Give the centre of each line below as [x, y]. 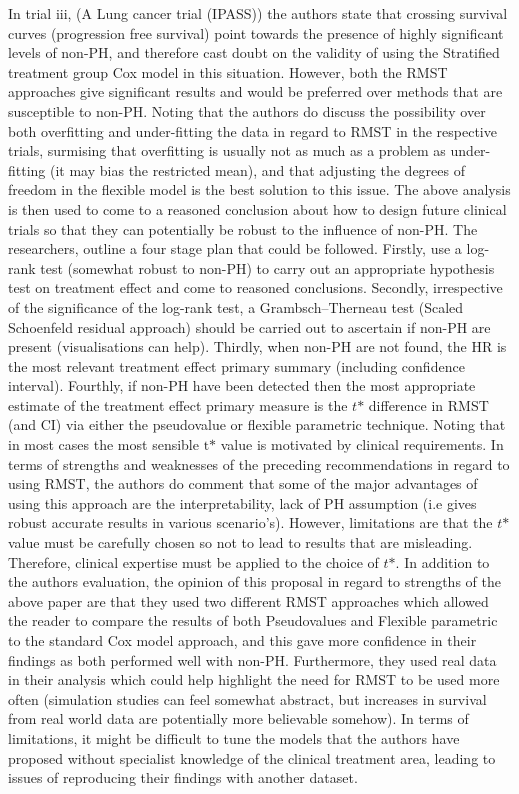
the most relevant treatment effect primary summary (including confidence [236, 365]
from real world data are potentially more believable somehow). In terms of [238, 718]
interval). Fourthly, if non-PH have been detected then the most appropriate [242, 385]
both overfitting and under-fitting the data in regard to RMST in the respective [252, 130]
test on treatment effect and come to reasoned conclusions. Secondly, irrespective [255, 287]
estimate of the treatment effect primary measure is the [178, 404]
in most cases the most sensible [103, 444]
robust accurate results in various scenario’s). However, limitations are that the [250, 522]
